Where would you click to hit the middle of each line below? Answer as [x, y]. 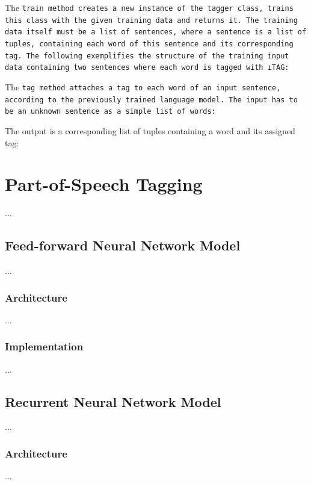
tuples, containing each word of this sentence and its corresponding [149, 44]
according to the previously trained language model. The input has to [151, 100]
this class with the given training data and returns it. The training [151, 20]
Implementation [44, 346]
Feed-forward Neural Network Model [123, 245]
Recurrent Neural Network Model [113, 401]
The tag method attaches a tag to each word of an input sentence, [143, 86]
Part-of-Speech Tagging [104, 184]
